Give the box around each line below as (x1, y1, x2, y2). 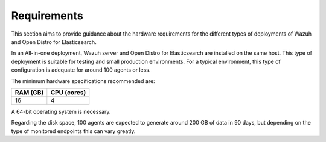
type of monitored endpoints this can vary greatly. (11, 127, 136, 135)
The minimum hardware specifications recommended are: (11, 77, 155, 84)
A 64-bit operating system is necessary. (11, 108, 111, 115)
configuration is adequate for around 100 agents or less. (11, 66, 151, 73)
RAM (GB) (14, 88, 44, 96)
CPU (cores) (50, 88, 86, 96)
